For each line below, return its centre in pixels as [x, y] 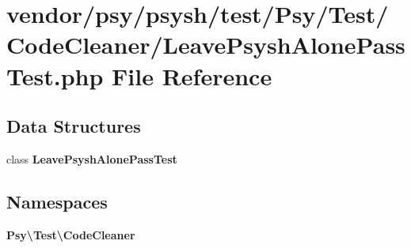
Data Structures [74, 126]
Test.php [55, 75]
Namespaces [57, 201]
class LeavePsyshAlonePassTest [92, 158]
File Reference [192, 75]
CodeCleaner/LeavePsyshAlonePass [206, 45]
